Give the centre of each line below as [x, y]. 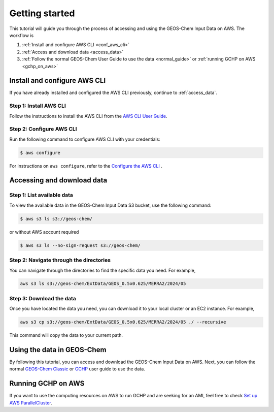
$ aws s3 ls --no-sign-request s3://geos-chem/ [80, 245]
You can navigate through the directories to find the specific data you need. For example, [102, 270]
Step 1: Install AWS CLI [38, 106]
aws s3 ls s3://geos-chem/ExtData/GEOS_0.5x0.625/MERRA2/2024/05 [103, 284]
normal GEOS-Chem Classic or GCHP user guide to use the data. [77, 369]
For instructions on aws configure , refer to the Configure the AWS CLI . [86, 166]
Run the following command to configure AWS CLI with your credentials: [85, 139]
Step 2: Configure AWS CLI [43, 129]
